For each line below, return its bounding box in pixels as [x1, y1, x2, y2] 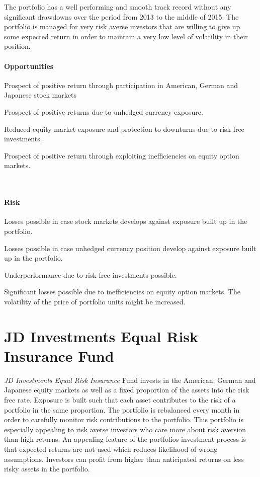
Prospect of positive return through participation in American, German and [4, 79, 238, 90]
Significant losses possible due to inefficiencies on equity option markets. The [4, 286, 240, 297]
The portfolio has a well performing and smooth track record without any [4, 2, 231, 12]
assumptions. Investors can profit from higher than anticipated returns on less [4, 453, 244, 464]
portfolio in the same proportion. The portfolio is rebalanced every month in [4, 404, 240, 415]
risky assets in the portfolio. [4, 463, 90, 474]
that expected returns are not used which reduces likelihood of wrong [4, 443, 218, 454]
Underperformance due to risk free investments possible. [4, 269, 177, 280]
